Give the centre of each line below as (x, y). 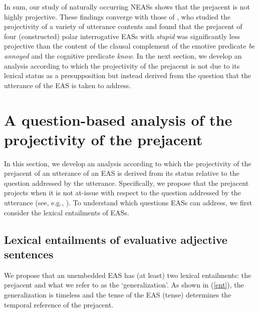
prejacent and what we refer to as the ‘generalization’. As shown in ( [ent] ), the (124, 285)
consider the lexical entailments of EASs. (67, 212)
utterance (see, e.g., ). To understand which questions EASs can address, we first (128, 203)
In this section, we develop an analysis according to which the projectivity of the (128, 163)
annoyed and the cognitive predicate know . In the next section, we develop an (123, 55)
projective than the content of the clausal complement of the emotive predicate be (129, 46)
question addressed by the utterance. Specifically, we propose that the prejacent (126, 183)
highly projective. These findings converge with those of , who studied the (117, 16)
